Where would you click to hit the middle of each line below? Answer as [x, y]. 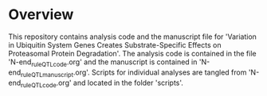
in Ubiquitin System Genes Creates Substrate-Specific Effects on [115, 44]
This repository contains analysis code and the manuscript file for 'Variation [133, 36]
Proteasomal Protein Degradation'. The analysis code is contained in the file [132, 53]
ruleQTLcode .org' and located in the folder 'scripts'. [102, 83]
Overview [41, 15]
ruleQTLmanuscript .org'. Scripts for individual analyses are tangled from [134, 73]
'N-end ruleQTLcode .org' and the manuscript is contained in [103, 63]
